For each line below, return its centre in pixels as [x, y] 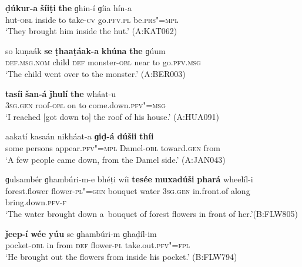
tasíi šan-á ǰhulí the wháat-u [61, 93]
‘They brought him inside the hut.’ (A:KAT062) [91, 31]
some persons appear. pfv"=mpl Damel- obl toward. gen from [113, 147]
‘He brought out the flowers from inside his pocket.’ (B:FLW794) [121, 256]
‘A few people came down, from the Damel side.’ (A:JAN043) [115, 159]
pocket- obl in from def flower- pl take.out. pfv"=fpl [98, 245]
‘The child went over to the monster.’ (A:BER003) [95, 73]
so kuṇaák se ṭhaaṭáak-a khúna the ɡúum [85, 50]
